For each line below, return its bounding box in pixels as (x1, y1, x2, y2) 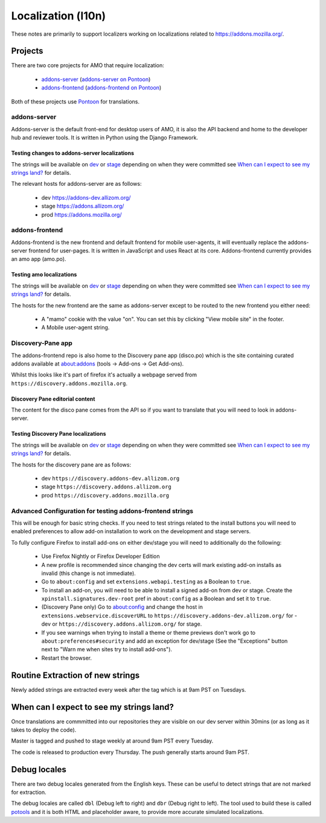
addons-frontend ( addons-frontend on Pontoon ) (41, 84, 162, 91)
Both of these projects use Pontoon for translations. (11, 97, 140, 105)
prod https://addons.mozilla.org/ (41, 211, 122, 218)
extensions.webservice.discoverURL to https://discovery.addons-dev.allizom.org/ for (41, 612, 293, 619)
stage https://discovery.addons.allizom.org (41, 483, 172, 490)
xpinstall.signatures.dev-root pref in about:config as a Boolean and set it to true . (41, 595, 271, 602)
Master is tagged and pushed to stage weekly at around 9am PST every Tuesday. (11, 737, 214, 744)
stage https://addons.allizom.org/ (41, 203, 124, 210)
